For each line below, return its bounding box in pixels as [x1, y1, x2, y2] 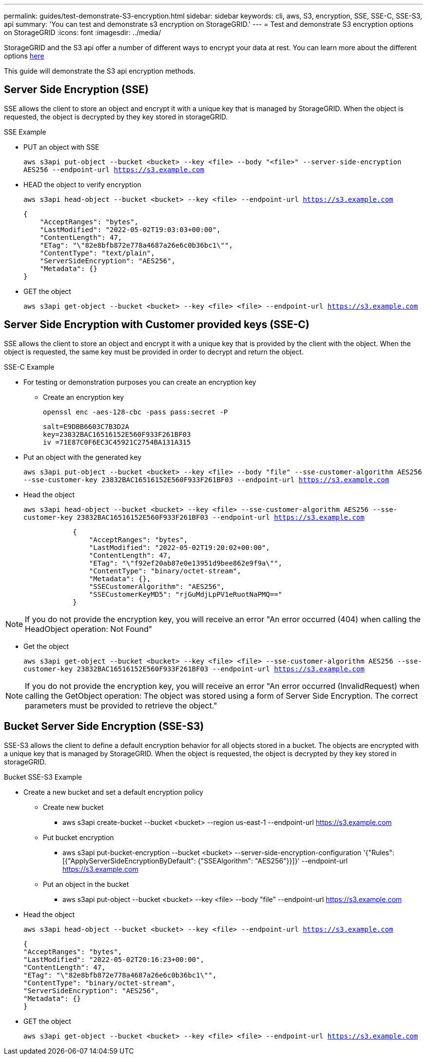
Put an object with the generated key [23, 452, 141, 461]
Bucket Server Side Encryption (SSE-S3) [4, 720, 204, 733]
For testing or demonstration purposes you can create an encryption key [23, 377, 256, 386]
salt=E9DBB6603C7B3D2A [43, 422, 130, 431]
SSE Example [4, 127, 46, 136]
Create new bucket [43, 803, 104, 811]
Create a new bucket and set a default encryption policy [23, 787, 203, 796]
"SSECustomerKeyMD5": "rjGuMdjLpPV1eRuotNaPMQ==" [89, 590, 283, 598]
